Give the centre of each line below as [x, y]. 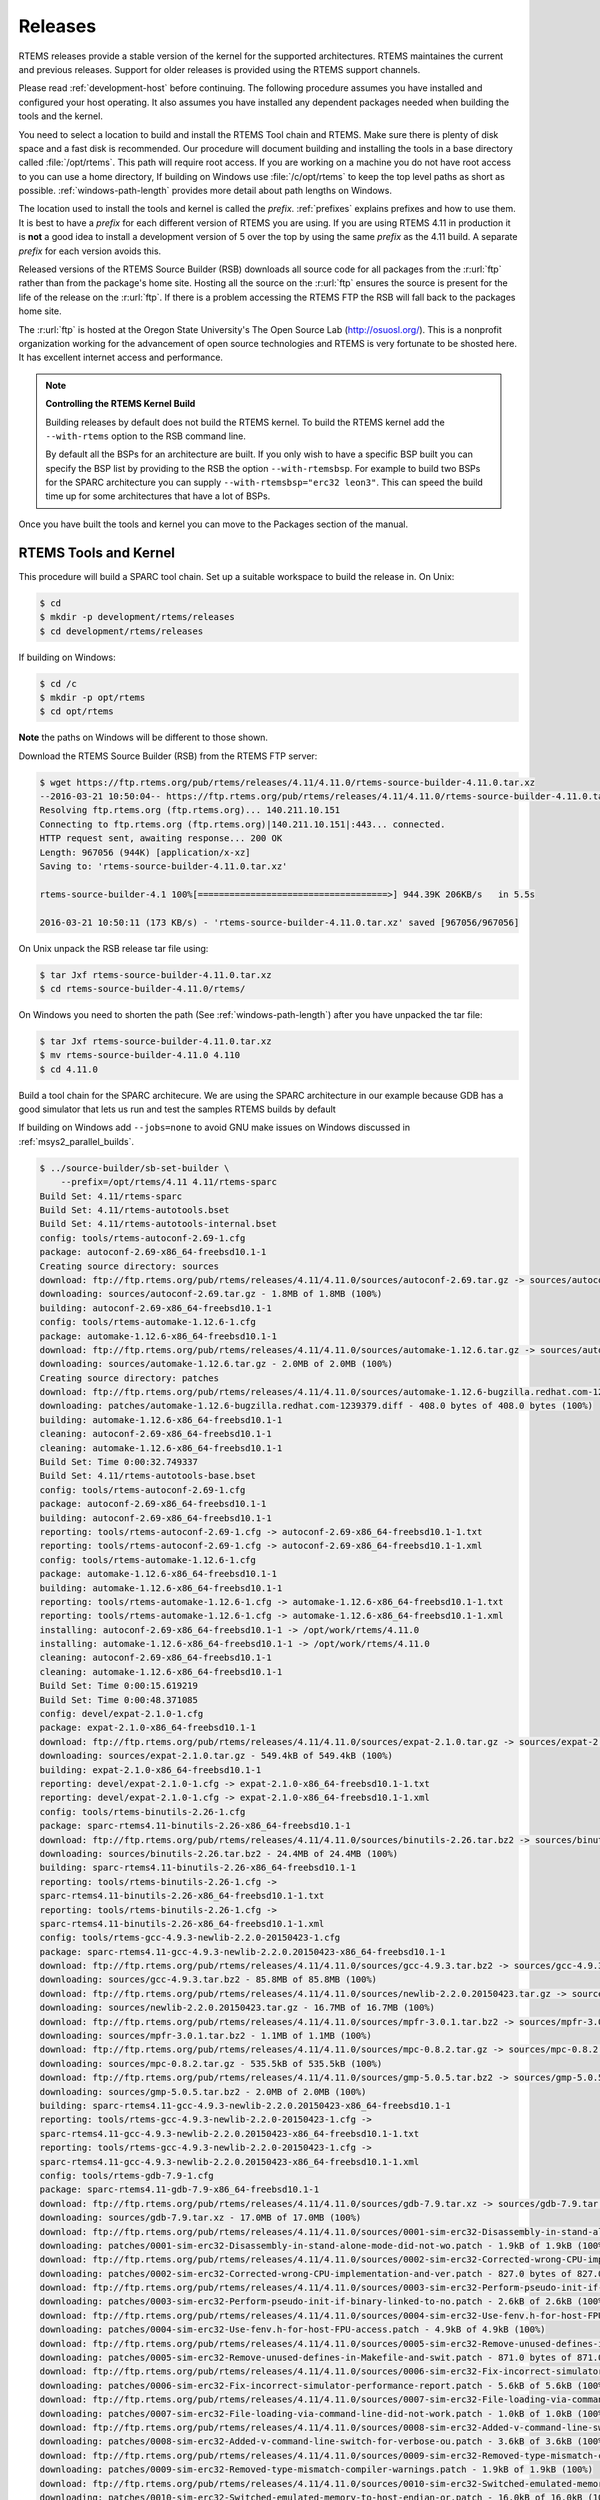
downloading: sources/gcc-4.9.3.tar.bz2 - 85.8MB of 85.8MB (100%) [208, 1979]
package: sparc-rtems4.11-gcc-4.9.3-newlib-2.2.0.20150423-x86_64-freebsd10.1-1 [242, 1951]
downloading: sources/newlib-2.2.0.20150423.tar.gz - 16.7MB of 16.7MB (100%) [237, 2008]
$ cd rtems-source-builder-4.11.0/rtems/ [142, 988]
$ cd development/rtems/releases [121, 631]
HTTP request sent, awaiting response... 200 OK [161, 838]
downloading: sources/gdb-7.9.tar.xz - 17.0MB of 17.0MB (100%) [200, 2218]
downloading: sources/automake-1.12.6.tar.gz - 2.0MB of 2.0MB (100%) [216, 1364]
